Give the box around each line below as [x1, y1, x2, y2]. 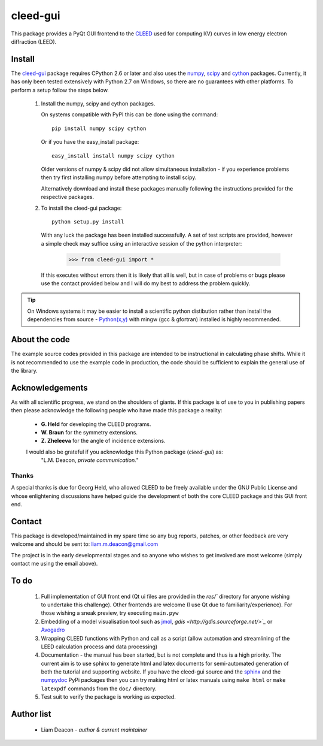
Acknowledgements [11, 382, 88, 392]
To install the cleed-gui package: [41, 204, 122, 212]
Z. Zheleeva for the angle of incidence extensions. [41, 437, 166, 445]
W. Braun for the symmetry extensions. [41, 429, 138, 436]
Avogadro [41, 626, 65, 633]
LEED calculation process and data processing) [41, 643, 158, 650]
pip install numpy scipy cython [51, 125, 147, 132]
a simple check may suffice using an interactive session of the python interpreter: [41, 240, 242, 247]
